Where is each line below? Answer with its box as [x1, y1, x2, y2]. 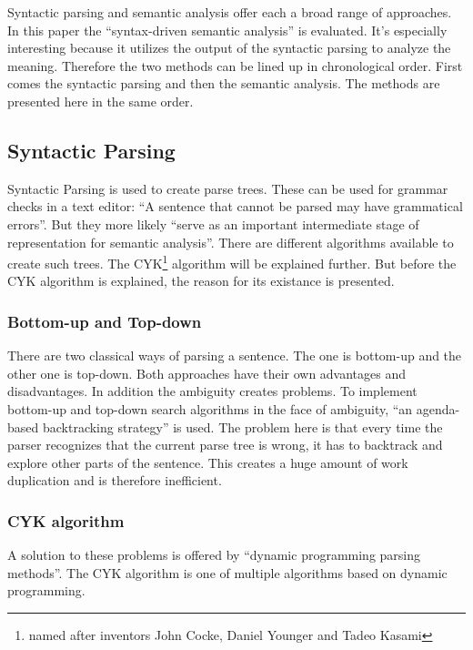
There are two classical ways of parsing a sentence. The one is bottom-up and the [7, 346, 462, 365]
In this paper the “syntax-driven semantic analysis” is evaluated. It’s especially [7, 20, 448, 39]
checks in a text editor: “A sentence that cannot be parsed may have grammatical [7, 197, 463, 216]
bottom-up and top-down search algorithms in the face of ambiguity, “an [7, 399, 413, 418]
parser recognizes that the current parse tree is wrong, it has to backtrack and [7, 435, 443, 454]
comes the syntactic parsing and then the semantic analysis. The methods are [7, 74, 440, 93]
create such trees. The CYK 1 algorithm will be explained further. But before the [7, 251, 457, 272]
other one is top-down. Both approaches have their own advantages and [7, 363, 407, 382]
